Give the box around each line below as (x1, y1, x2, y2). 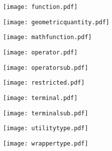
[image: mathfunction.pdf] (3, 34, 92, 41)
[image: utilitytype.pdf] (3, 125, 88, 132)
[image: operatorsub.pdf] (3, 64, 88, 71)
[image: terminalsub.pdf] (3, 109, 88, 117)
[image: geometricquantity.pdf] (3, 18, 110, 26)
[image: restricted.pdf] (3, 79, 85, 87)
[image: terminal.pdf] (3, 94, 78, 101)
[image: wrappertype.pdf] (3, 140, 88, 147)
